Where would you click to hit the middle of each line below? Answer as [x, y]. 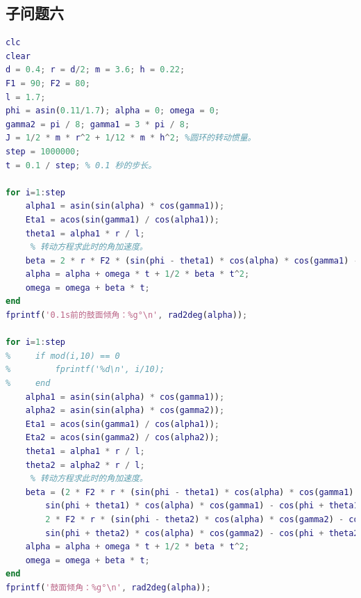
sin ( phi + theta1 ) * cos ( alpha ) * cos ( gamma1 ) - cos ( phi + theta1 [202, 506]
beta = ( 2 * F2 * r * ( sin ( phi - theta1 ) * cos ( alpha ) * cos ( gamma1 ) [190, 492]
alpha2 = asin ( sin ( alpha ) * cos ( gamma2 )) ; [125, 411]
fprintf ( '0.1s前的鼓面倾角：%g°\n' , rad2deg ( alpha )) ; [127, 315]
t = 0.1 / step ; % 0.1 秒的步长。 [81, 165]
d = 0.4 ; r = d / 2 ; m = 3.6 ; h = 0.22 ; [95, 70]
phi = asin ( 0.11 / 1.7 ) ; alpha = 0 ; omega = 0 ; [113, 111]
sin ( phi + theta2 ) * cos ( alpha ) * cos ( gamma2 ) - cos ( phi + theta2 [202, 533]
